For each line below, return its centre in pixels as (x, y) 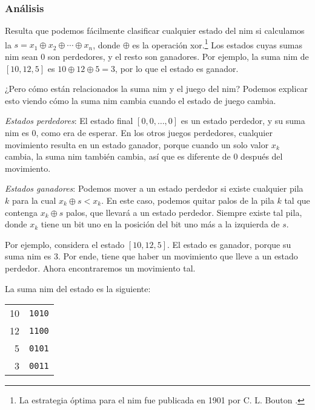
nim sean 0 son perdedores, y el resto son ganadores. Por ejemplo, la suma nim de (157, 57)
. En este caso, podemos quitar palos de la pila (188, 200)
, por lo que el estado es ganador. (177, 68)
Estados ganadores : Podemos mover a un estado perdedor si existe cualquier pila (154, 188)
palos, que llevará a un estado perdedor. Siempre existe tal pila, (184, 212)
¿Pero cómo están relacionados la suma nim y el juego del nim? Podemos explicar (157, 89)
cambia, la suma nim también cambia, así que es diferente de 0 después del (144, 156)
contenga (22, 212)
